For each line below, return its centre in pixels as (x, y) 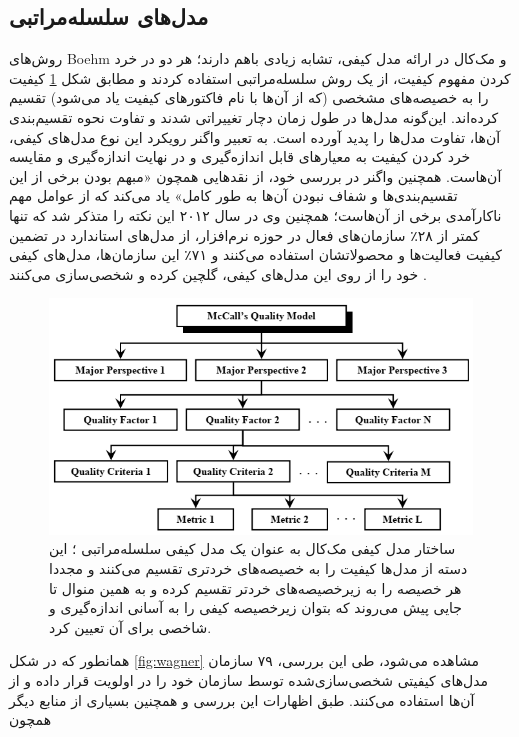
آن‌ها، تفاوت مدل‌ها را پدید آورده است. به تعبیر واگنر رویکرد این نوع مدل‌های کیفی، (255, 136)
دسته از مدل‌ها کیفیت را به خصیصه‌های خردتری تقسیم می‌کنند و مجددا (258, 568)
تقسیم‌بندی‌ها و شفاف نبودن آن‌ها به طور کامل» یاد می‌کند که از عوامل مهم (233, 195)
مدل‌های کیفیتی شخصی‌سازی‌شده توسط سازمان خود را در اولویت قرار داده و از (249, 679)
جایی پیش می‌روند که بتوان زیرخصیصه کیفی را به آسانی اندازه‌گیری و (256, 607)
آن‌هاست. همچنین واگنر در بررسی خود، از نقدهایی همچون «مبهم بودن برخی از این (255, 175)
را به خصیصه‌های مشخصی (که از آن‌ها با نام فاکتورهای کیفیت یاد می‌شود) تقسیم (249, 97)
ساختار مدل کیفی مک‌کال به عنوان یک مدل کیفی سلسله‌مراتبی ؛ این (252, 548)
